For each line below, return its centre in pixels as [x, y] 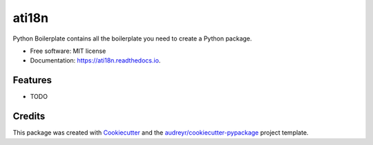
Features [32, 80]
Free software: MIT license [68, 51]
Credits [29, 116]
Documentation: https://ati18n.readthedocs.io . [95, 60]
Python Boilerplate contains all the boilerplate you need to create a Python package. [132, 38]
